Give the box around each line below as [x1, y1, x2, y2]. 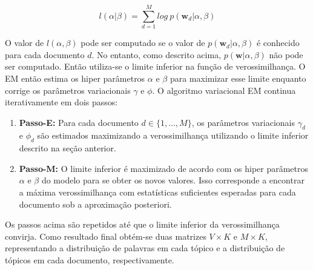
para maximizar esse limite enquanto [170, 71, 306, 84]
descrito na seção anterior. [19, 142, 116, 154]
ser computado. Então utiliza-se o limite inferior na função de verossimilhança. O [5, 60, 306, 73]
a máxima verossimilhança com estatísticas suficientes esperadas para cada [19, 186, 296, 199]
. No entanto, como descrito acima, [91, 48, 222, 61]
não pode [269, 48, 303, 61]
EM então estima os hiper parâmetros [5, 71, 145, 84]
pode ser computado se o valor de [81, 36, 205, 49]
